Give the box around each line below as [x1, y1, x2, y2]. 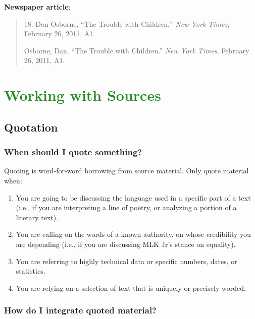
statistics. [16, 266, 45, 276]
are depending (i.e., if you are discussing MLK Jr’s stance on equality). [16, 238, 236, 249]
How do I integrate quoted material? [4, 304, 157, 316]
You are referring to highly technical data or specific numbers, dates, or [16, 256, 237, 266]
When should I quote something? [4, 146, 142, 158]
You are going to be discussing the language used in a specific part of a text [16, 192, 251, 203]
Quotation [4, 119, 58, 135]
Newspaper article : [4, 2, 71, 12]
